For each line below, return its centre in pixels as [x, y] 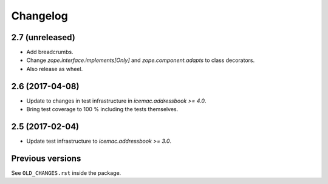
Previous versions [46, 158]
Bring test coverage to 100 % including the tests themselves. [102, 109]
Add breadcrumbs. [50, 52]
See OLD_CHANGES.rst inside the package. [66, 172]
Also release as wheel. [55, 69]
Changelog [39, 16]
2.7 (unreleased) [43, 37]
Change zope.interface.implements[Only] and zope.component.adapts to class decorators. [141, 60]
